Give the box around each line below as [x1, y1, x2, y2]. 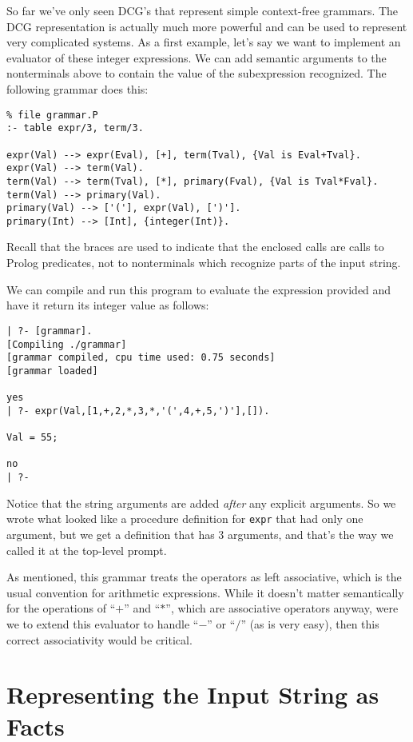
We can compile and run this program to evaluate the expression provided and [6, 281, 391, 297]
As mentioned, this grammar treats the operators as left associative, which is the [6, 568, 402, 585]
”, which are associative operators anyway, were [165, 600, 399, 616]
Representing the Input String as [6, 678, 379, 711]
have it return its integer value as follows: [6, 297, 209, 313]
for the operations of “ [6, 600, 116, 616]
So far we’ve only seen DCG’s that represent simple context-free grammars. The [6, 2, 399, 18]
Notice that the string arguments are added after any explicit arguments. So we [6, 494, 396, 511]
